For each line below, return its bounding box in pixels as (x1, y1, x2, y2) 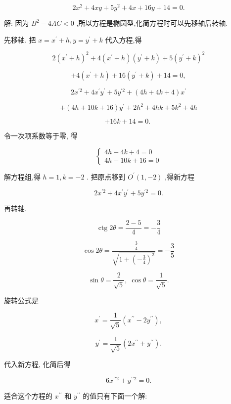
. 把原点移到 (87, 171, 126, 181)
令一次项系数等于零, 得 (4, 131, 78, 141)
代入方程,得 (105, 34, 142, 45)
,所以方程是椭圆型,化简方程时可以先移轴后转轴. (76, 18, 228, 28)
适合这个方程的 (4, 390, 52, 401)
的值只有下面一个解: (83, 390, 147, 401)
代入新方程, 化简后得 (4, 359, 71, 369)
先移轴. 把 (4, 34, 36, 45)
